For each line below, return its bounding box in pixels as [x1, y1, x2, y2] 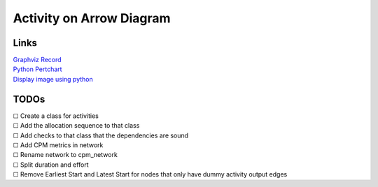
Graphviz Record [13, 56, 62, 64]
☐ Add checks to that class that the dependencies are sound [13, 131, 189, 140]
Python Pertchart [13, 65, 62, 73]
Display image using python [13, 75, 94, 83]
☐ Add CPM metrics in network [13, 140, 104, 149]
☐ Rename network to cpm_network [13, 151, 118, 159]
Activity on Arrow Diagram [13, 10, 171, 26]
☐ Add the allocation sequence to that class [13, 121, 140, 130]
